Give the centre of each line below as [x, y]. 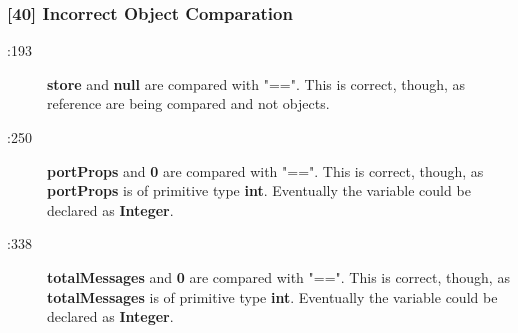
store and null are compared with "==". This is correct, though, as [256, 83]
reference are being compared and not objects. [188, 103]
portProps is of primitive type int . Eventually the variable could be [259, 190]
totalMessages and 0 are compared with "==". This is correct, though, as [278, 276]
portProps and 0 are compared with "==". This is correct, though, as [265, 170]
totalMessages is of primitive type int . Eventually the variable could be [272, 296]
